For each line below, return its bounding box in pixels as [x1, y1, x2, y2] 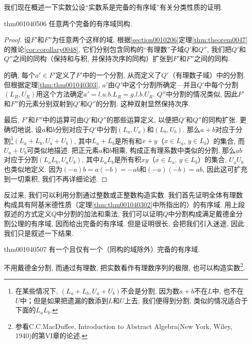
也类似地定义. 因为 [4, 164, 63, 174]
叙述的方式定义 [4, 209, 51, 219]
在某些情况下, [15, 285, 58, 295]
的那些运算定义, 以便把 [106, 115, 179, 125]
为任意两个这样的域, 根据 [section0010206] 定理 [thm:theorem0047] [52, 34, 248, 45]
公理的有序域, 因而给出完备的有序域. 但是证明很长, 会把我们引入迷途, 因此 [10, 218, 245, 228]
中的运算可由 [43, 115, 84, 125]
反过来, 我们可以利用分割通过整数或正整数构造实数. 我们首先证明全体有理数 [4, 190, 243, 200]
